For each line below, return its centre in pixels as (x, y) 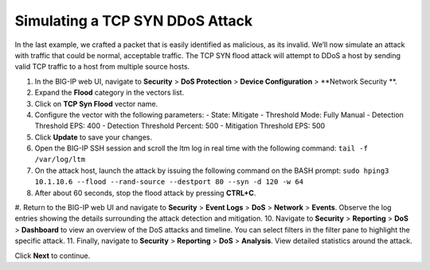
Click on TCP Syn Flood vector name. (96, 104)
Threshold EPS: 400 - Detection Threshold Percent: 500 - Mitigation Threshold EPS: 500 (180, 126)
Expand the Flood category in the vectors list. (109, 92)
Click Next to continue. (53, 256)
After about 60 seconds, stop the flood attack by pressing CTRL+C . (145, 193)
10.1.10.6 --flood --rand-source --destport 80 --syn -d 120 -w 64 (169, 182)
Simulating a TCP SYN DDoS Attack (134, 21)
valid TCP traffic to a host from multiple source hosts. (102, 67)
